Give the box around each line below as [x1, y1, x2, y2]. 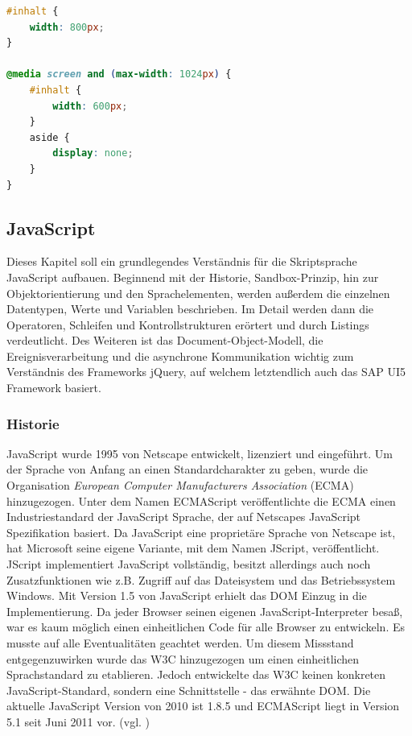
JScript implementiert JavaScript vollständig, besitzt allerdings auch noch [6, 556, 371, 573]
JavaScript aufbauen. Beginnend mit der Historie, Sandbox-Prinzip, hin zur [6, 268, 379, 285]
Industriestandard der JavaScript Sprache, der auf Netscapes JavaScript [6, 508, 361, 525]
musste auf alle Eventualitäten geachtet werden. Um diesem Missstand [6, 635, 354, 651]
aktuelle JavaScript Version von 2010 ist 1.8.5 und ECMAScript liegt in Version [6, 697, 400, 714]
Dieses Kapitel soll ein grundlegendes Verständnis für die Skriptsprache [6, 253, 357, 270]
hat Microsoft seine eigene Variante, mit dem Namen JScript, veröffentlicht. [6, 540, 380, 556]
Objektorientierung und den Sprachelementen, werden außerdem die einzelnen [6, 284, 390, 301]
